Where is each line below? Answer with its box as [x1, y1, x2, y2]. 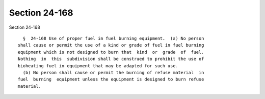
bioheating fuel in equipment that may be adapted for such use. [18, 63, 179, 68]
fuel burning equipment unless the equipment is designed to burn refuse [18, 77, 204, 82]
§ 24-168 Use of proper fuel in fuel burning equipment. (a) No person [23, 36, 204, 41]
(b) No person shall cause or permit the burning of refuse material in [23, 70, 204, 75]
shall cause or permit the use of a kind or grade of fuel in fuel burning [18, 42, 204, 48]
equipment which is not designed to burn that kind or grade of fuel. [18, 49, 204, 55]
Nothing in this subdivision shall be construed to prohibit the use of [18, 56, 204, 62]
